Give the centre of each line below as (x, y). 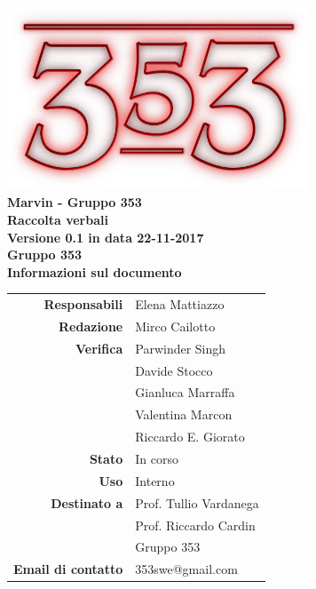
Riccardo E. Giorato (190, 437)
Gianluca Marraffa (185, 392)
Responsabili (83, 304)
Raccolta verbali (58, 219)
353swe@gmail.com (186, 569)
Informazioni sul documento (95, 271)
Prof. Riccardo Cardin (195, 525)
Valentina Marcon (184, 414)
